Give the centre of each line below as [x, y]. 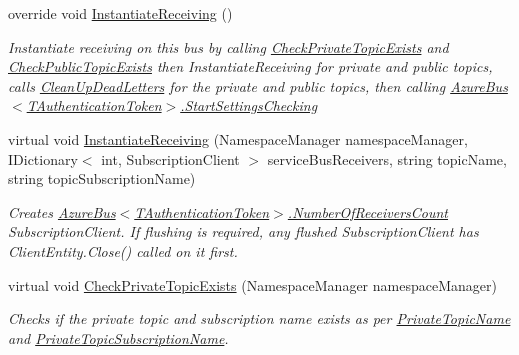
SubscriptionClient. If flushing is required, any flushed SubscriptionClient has [243, 231]
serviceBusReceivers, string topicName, [387, 158]
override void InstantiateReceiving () [120, 13]
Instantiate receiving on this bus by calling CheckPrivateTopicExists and [228, 46]
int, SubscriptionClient [170, 158]
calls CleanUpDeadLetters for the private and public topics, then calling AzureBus [258, 85]
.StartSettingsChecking [249, 105]
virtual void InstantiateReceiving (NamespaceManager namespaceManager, [238, 138]
